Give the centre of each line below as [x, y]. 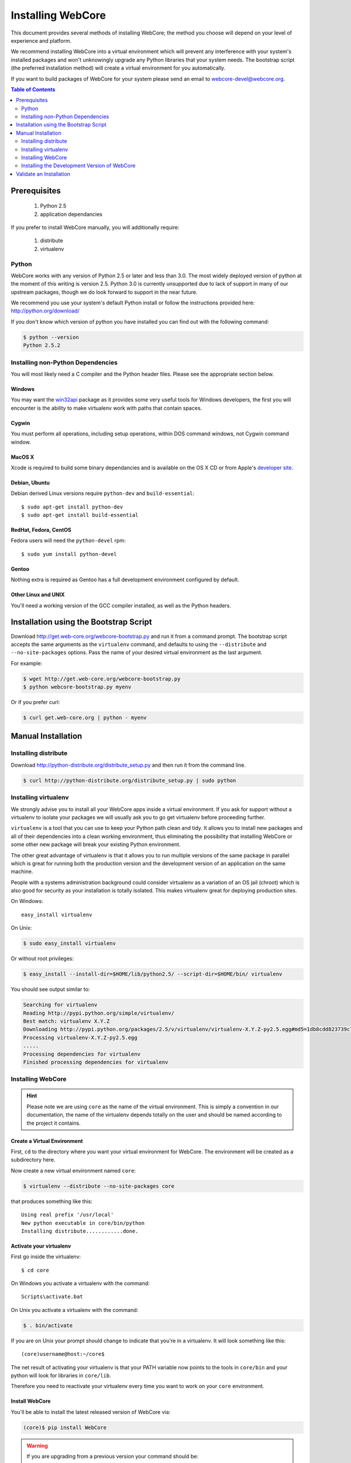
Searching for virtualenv [60, 1005]
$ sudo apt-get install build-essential [80, 515]
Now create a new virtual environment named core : [73, 1170]
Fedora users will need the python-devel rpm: [68, 541]
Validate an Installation [43, 174]
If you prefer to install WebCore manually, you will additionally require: [95, 227]
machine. [22, 871]
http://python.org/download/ [45, 311]
